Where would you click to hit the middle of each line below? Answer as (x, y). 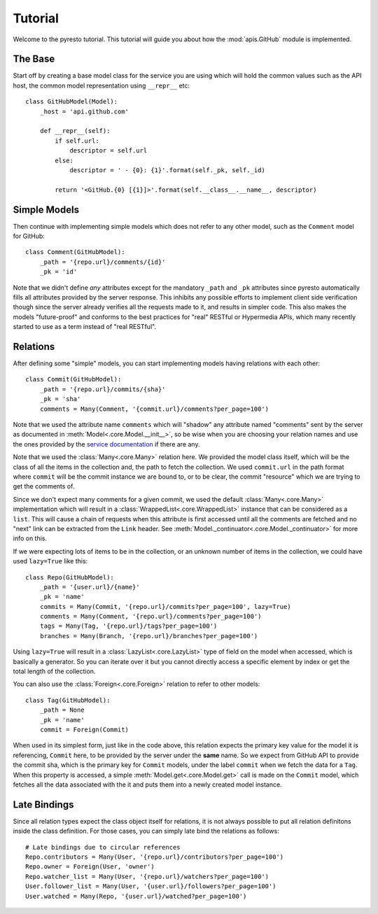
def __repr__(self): (75, 131)
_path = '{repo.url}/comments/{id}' (103, 262)
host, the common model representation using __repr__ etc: (101, 85)
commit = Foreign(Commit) (84, 729)
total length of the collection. (54, 671)
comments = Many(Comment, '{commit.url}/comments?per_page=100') (154, 409)
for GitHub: (29, 236)
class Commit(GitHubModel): (73, 379)
